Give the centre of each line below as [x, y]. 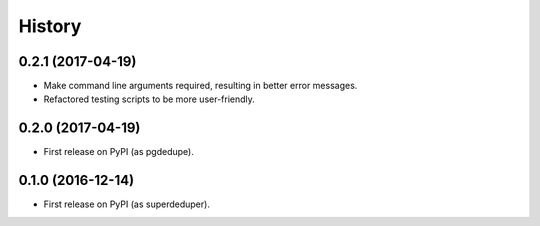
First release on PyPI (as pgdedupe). [118, 152]
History [50, 26]
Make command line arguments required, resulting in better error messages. [200, 86]
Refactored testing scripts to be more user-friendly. [149, 99]
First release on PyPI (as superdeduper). [126, 204]
